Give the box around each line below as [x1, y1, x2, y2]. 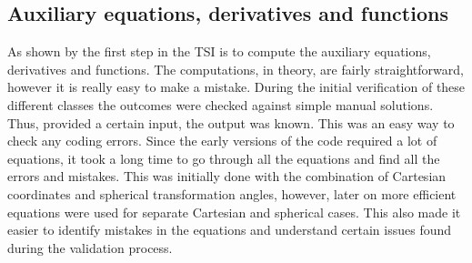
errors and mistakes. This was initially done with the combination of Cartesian [7, 167, 447, 186]
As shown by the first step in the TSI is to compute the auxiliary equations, [7, 42, 431, 61]
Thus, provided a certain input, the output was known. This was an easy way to [7, 113, 455, 132]
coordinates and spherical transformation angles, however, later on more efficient [7, 184, 457, 203]
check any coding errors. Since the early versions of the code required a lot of [7, 131, 437, 150]
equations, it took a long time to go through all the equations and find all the [7, 148, 440, 167]
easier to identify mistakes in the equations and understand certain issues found [7, 220, 452, 239]
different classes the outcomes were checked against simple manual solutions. [7, 95, 434, 114]
